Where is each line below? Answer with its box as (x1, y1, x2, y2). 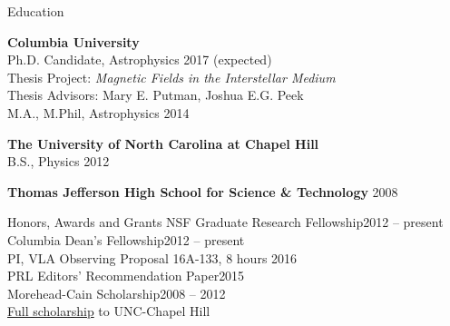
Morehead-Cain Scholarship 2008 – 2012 (7, 283, 226, 302)
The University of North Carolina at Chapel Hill (7, 133, 319, 153)
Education (7, 2, 64, 20)
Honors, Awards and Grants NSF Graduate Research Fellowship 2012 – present (7, 212, 444, 232)
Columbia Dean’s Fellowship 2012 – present (7, 230, 245, 249)
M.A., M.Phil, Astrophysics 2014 (7, 103, 190, 122)
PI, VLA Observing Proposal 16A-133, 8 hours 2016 (7, 248, 298, 267)
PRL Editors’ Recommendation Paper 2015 (7, 266, 245, 285)
